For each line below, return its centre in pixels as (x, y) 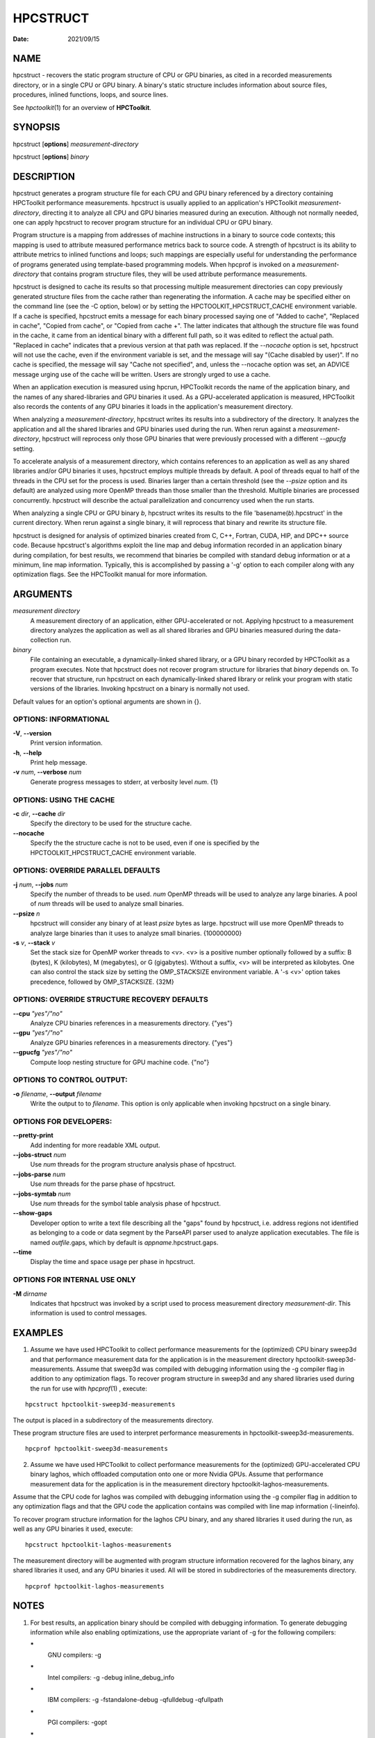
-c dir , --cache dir (39, 813)
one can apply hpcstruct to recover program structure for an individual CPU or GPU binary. (143, 222)
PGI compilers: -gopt (77, 1722)
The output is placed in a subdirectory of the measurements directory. (113, 1420)
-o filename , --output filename (57, 1094)
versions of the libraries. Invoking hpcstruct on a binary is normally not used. (140, 689)
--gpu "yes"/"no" (38, 1033)
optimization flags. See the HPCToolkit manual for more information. (110, 574)
